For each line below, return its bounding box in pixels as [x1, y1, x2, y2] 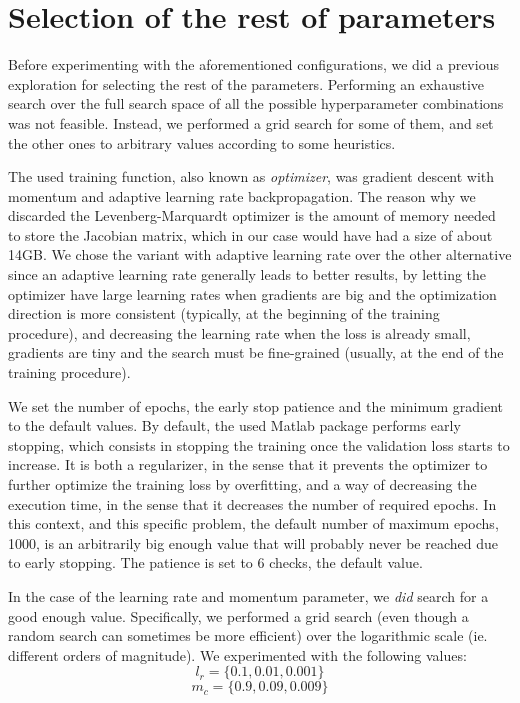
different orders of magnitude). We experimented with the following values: [8, 644, 467, 665]
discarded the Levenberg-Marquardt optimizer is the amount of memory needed [8, 205, 496, 226]
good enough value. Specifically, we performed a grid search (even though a [8, 605, 469, 626]
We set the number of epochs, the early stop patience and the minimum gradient [8, 395, 503, 416]
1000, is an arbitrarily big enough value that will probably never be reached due [8, 532, 498, 553]
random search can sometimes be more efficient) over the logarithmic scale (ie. [8, 625, 488, 646]
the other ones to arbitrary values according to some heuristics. [8, 132, 396, 153]
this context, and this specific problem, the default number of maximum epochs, [8, 513, 499, 534]
